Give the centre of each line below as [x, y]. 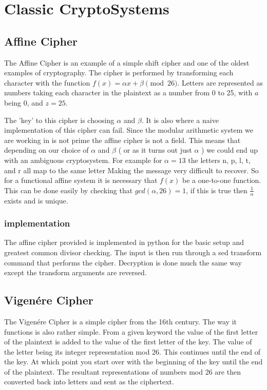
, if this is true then [217, 190]
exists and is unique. [36, 200]
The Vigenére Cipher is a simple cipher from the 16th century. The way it [120, 321]
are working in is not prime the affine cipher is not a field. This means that [122, 140]
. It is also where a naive [180, 120]
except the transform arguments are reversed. [75, 272]
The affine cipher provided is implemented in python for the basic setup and [124, 242]
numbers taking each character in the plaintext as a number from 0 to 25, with [128, 93]
